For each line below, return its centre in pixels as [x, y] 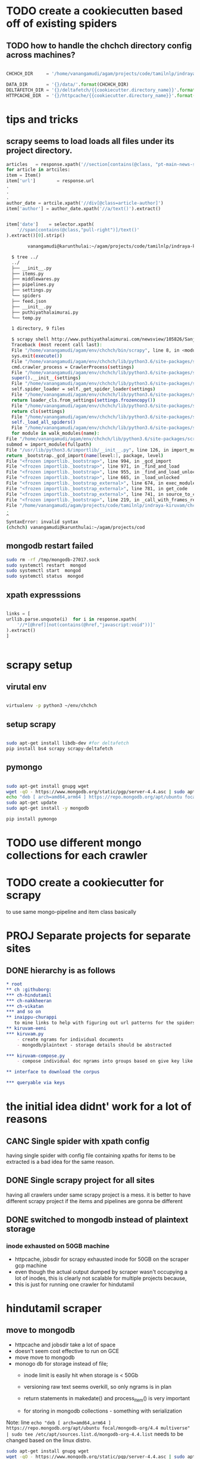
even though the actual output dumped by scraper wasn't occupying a [101, 1272]
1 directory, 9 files [38, 328]
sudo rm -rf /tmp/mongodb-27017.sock [53, 560]
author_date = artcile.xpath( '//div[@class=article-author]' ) [85, 203]
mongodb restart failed [50, 546]
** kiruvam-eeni [26, 1028]
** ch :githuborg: [29, 990]
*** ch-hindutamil [29, 995]
